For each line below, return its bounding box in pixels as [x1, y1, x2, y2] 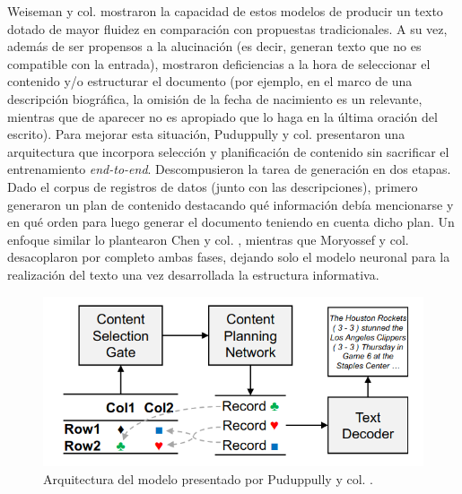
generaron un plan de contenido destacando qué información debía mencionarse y [7, 195, 454, 213]
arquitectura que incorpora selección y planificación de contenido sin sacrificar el [7, 142, 449, 160]
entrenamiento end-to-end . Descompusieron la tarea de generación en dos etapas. [7, 160, 451, 178]
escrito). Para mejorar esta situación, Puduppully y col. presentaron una [7, 125, 405, 143]
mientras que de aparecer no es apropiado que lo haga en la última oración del [7, 107, 438, 126]
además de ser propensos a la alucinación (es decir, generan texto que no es [7, 37, 422, 56]
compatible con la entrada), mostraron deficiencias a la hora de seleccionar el [7, 54, 431, 73]
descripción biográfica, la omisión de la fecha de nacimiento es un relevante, [7, 89, 423, 108]
